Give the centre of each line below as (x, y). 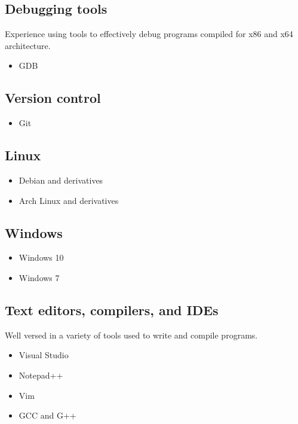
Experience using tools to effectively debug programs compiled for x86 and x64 (149, 34)
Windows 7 (39, 277)
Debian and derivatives (61, 180)
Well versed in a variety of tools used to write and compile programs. (131, 335)
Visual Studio (44, 355)
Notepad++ (41, 375)
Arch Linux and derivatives (69, 200)
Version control (53, 98)
